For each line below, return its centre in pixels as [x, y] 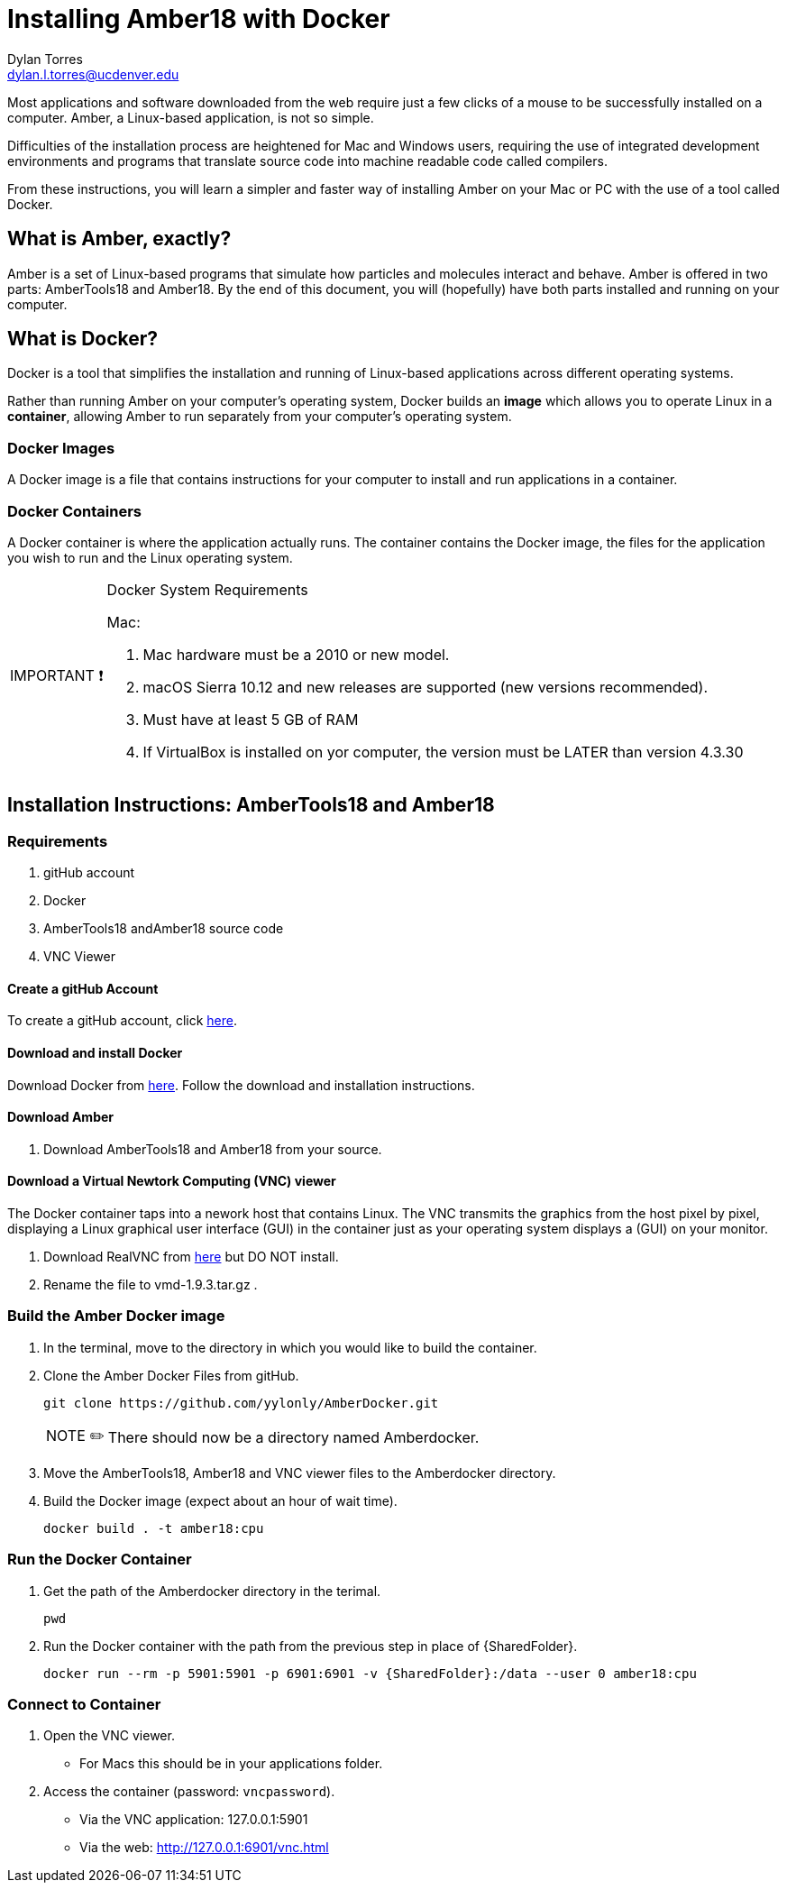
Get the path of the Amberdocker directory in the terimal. [212, 1591]
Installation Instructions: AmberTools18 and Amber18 [251, 805]
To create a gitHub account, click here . [123, 1021]
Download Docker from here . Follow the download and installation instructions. [241, 1085]
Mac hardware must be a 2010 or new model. [296, 654]
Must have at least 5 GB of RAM [251, 719]
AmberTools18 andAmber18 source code [164, 929]
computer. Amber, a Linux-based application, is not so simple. [191, 117]
